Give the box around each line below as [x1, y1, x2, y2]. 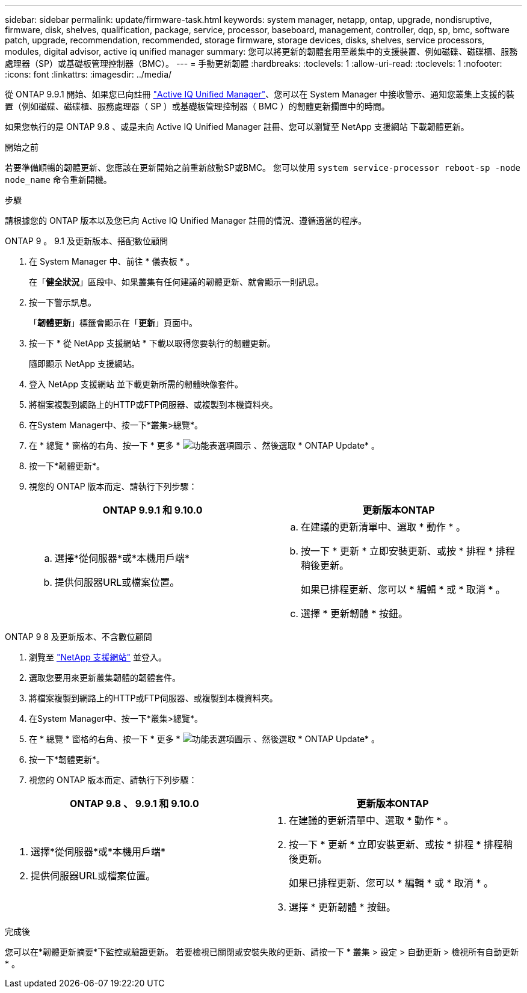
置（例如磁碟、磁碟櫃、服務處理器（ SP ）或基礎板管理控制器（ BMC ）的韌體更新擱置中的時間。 [5, 101, 390, 111]
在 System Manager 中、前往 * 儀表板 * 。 [29, 256, 195, 266]
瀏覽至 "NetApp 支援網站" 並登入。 [29, 652, 167, 662]
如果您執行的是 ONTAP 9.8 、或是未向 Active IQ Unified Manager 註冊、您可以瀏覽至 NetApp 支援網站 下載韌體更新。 [5, 121, 469, 132]
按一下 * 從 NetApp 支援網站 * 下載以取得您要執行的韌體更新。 [29, 338, 276, 348]
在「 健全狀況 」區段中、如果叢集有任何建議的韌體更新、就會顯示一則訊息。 [29, 277, 324, 287]
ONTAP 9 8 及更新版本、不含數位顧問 [5, 632, 152, 642]
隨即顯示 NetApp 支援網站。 [29, 358, 140, 369]
